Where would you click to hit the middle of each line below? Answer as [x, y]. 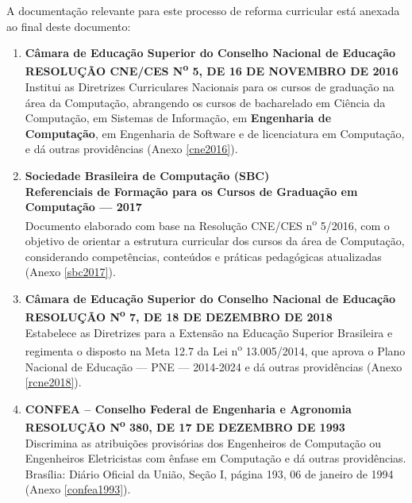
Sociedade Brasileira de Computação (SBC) [147, 175]
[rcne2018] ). [53, 382]
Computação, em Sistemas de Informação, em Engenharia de [178, 118]
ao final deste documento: [69, 26]
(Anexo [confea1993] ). [78, 489]
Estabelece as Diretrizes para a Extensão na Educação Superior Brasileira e [209, 332]
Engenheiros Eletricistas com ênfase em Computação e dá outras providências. [216, 458]
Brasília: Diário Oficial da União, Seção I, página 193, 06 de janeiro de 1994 [209, 473]
